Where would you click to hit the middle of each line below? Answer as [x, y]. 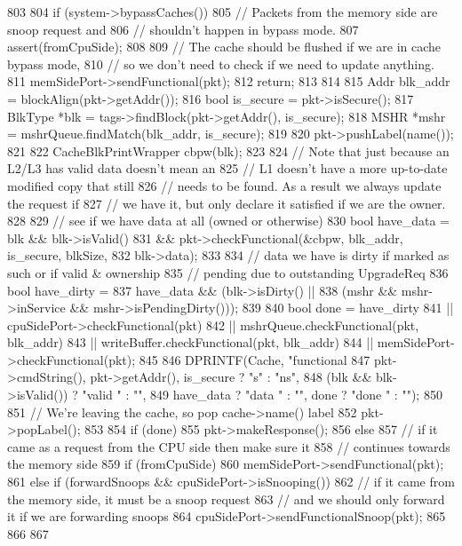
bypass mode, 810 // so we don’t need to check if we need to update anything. [221, 63]
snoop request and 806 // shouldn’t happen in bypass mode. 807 [183, 29]
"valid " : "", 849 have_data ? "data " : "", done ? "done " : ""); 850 [262, 395]
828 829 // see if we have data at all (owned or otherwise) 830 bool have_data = [228, 221]
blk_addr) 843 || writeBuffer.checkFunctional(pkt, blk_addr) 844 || [191, 342]
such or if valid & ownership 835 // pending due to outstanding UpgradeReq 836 [228, 272]
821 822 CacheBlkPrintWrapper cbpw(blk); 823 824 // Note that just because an [228, 150]
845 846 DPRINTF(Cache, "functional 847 [255, 359]
